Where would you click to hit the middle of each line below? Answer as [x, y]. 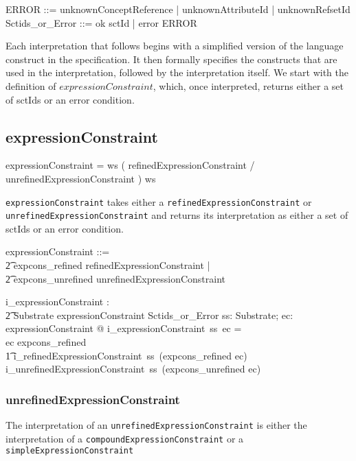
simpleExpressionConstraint [70, 451]
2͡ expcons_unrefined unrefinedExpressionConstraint [115, 278]
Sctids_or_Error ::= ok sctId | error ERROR [101, 22]
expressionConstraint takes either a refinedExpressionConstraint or [159, 201]
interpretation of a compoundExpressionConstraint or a [125, 438]
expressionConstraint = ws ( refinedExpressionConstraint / [130, 165]
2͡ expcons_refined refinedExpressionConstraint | [108, 265]
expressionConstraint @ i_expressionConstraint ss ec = [124, 328]
